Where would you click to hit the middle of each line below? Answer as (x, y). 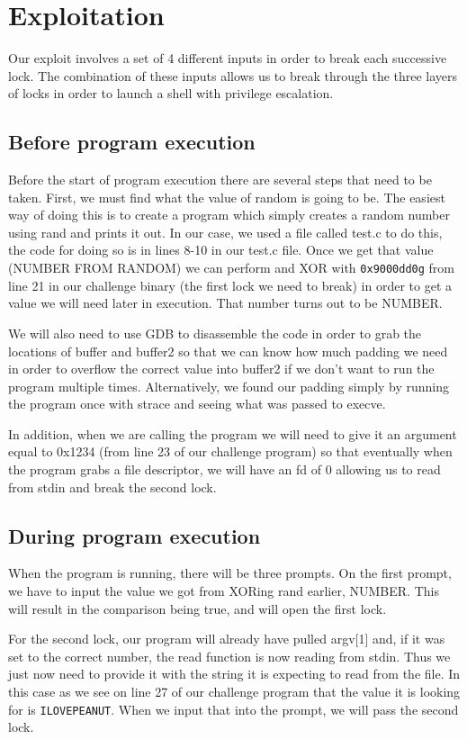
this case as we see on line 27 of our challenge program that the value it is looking (234, 692)
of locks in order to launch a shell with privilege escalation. (171, 93)
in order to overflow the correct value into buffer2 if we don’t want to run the (221, 369)
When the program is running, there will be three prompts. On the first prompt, (230, 573)
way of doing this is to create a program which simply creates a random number (229, 215)
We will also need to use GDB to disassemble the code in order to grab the (215, 333)
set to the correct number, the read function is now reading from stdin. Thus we (229, 656)
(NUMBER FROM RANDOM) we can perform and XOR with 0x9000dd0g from (232, 268)
